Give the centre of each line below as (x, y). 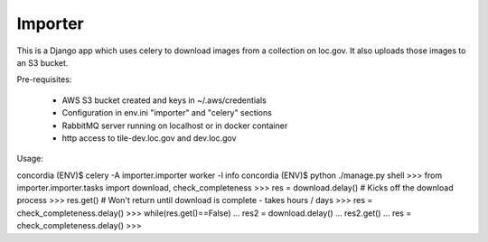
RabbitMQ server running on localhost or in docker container (175, 126)
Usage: (30, 159)
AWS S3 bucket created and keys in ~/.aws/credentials (164, 100)
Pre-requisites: (44, 79)
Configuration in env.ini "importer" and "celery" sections (167, 113)
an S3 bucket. (42, 62)
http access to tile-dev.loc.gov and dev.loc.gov (149, 138)
